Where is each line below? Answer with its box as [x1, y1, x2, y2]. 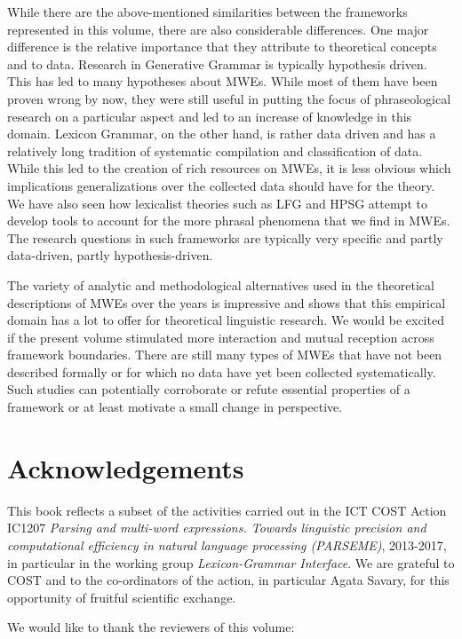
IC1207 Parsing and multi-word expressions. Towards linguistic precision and [7, 518, 426, 537]
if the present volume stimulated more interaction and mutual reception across [7, 327, 434, 346]
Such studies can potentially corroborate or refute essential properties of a [7, 380, 410, 398]
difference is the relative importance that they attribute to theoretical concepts [7, 37, 437, 56]
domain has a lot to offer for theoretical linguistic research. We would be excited [7, 311, 444, 329]
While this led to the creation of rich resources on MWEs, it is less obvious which [7, 159, 451, 177]
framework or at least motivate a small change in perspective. [7, 398, 343, 416]
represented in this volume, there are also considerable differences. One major [7, 20, 429, 38]
